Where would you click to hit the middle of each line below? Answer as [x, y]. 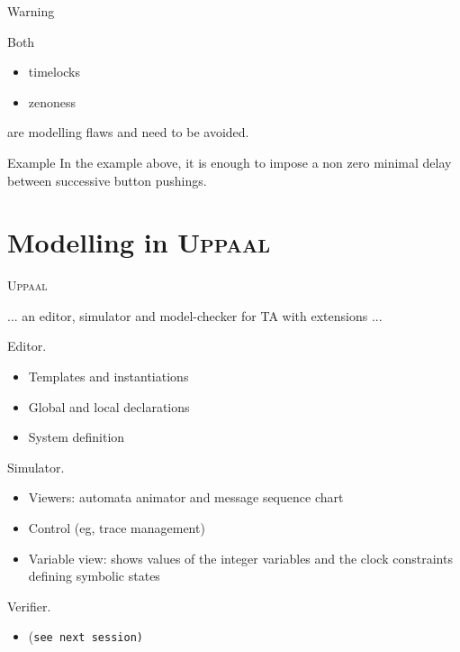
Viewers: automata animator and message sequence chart [186, 497]
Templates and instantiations [108, 377]
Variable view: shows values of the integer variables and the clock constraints [240, 558]
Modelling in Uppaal [139, 242]
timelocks [54, 72]
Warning [31, 11]
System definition [77, 437]
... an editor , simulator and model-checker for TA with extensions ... [195, 315]
